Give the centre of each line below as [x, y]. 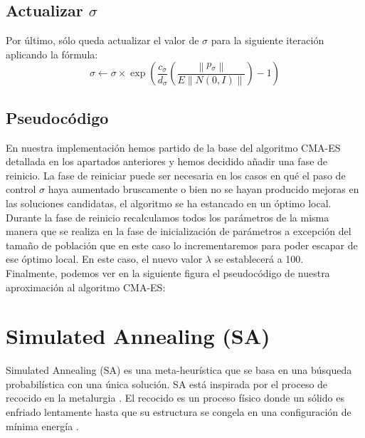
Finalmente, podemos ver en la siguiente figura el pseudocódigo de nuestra [168, 272]
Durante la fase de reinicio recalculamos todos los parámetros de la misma [168, 217]
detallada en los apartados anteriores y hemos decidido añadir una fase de [167, 161]
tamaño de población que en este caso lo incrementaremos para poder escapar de [182, 245]
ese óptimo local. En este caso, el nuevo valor [104, 259]
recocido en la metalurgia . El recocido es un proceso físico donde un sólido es [175, 398]
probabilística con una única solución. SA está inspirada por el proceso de [167, 384]
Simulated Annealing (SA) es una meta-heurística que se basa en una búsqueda [179, 370]
